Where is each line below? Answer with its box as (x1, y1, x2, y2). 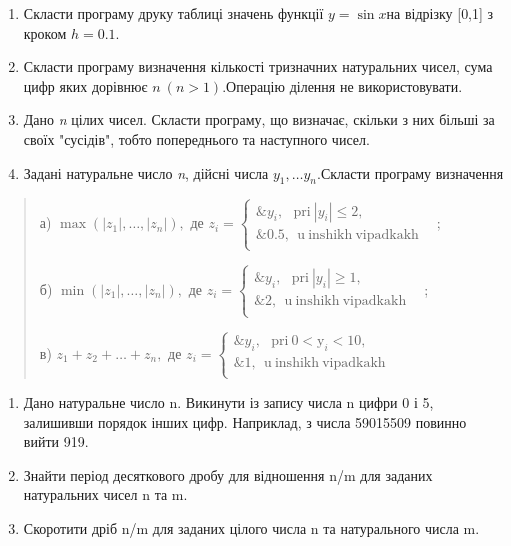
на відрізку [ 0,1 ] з (386, 3, 494, 23)
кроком (23, 22, 67, 43)
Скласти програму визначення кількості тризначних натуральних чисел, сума (23, 56, 493, 77)
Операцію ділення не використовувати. (226, 75, 463, 96)
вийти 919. (23, 431, 89, 452)
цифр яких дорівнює (23, 75, 148, 96)
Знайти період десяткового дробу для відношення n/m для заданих (23, 464, 433, 485)
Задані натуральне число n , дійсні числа (23, 162, 269, 183)
